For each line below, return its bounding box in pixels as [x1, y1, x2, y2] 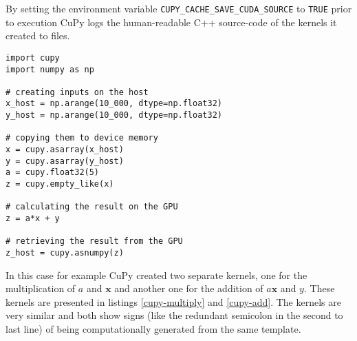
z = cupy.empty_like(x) [6, 179, 114, 189]
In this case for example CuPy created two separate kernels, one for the [6, 267, 307, 282]
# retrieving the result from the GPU [6, 236, 183, 247]
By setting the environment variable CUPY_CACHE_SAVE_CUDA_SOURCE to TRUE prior [6, 1, 352, 15]
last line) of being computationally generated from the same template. [6, 322, 301, 336]
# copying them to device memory [6, 133, 158, 143]
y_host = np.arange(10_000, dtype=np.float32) [6, 110, 222, 121]
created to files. [6, 28, 70, 43]
